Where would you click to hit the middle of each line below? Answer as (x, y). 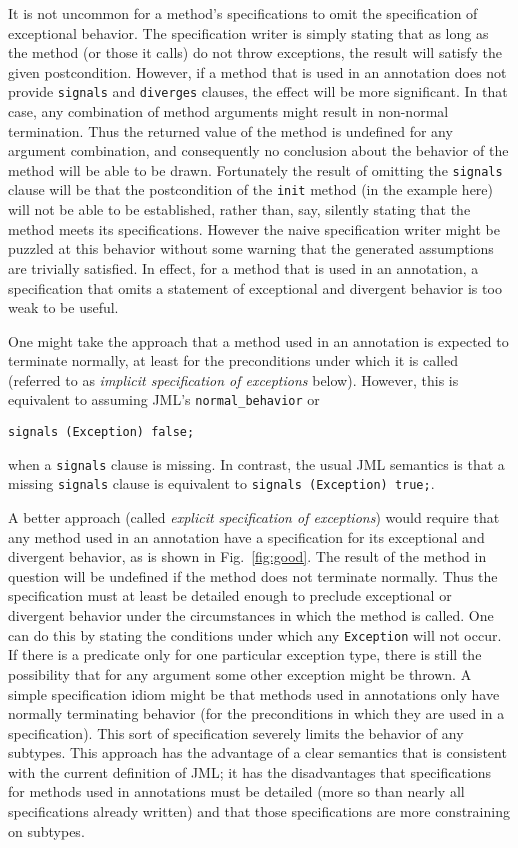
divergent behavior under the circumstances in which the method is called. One (251, 615)
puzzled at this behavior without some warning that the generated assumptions (251, 248)
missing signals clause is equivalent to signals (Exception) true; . (221, 483)
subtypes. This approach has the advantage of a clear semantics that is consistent (257, 752)
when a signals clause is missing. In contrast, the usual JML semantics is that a (256, 463)
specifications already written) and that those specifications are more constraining (259, 811)
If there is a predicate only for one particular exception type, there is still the (245, 654)
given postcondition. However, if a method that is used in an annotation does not (257, 71)
